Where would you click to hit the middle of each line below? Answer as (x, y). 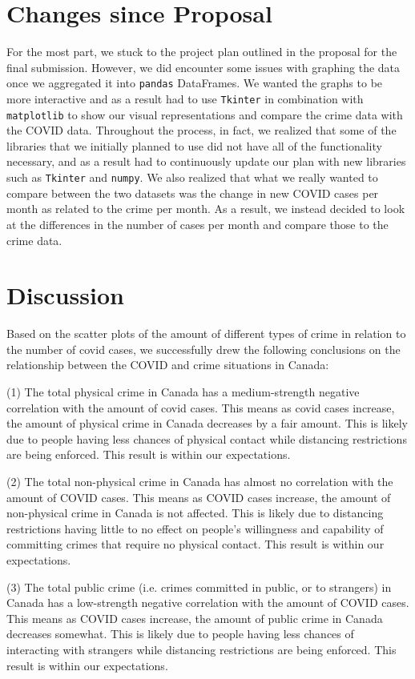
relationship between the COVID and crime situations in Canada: (168, 365)
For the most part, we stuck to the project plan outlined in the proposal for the (202, 52)
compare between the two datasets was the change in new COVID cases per (193, 193)
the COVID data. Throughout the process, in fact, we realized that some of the (201, 130)
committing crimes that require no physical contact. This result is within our (195, 544)
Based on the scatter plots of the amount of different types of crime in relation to (206, 333)
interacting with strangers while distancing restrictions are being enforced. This (201, 649)
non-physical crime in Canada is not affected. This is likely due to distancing (195, 513)
